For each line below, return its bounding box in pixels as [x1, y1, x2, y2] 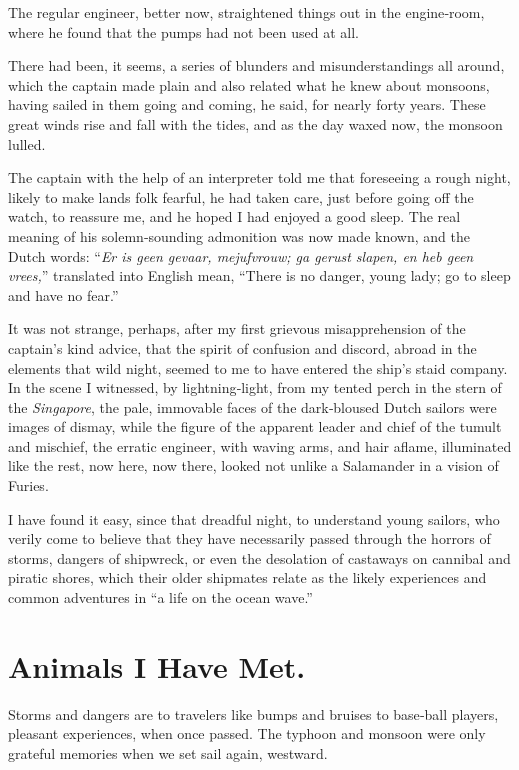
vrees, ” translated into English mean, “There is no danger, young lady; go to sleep [8, 265, 511, 286]
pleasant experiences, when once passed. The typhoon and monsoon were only [8, 723, 486, 744]
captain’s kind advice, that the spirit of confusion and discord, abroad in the [8, 337, 477, 358]
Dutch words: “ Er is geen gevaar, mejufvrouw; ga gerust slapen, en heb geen [8, 245, 474, 266]
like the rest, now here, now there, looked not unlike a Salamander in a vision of [8, 455, 499, 476]
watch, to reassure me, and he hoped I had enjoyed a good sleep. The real [8, 206, 461, 227]
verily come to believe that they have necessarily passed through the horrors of [8, 528, 491, 549]
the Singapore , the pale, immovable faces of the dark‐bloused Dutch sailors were [8, 396, 497, 417]
